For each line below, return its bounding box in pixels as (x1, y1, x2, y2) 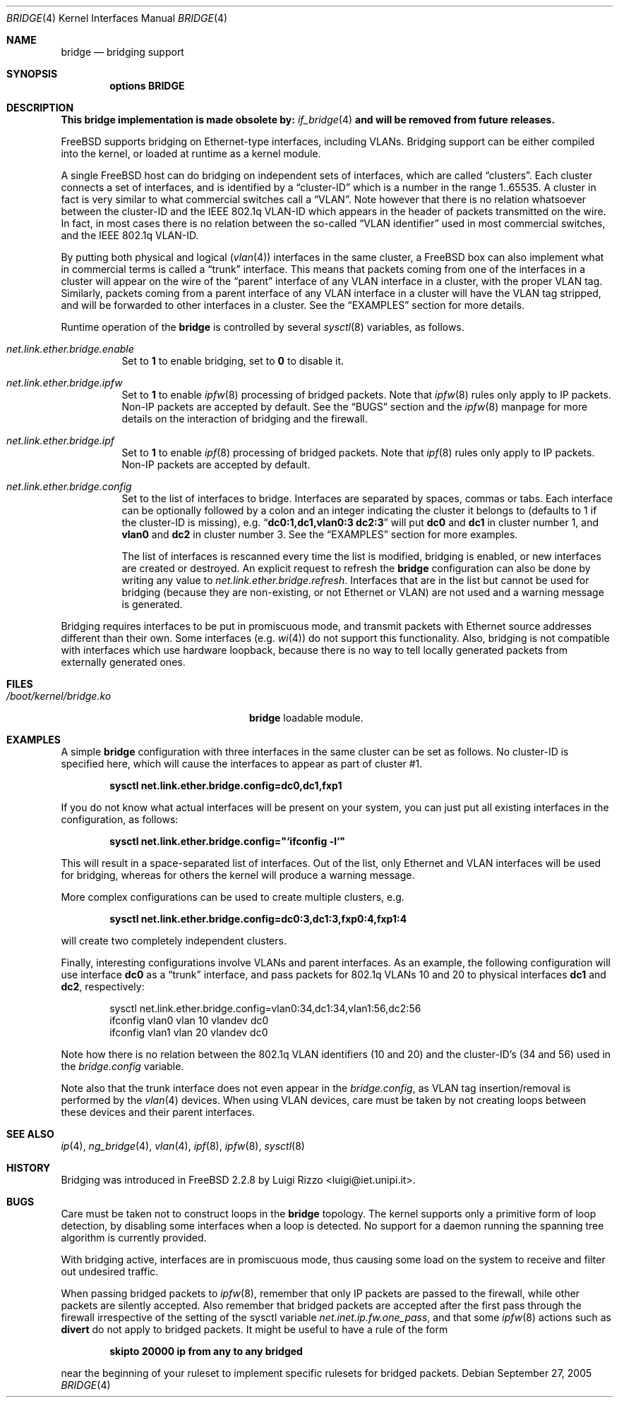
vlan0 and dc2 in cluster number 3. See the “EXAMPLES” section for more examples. (121, 528, 518, 540)
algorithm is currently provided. (61, 1232, 207, 1244)
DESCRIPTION (6, 102, 74, 114)
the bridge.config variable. (61, 1060, 184, 1072)
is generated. (121, 598, 183, 610)
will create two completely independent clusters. (61, 935, 287, 947)
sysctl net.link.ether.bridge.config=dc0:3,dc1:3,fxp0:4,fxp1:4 (109, 913, 407, 925)
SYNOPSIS (6, 68, 58, 80)
